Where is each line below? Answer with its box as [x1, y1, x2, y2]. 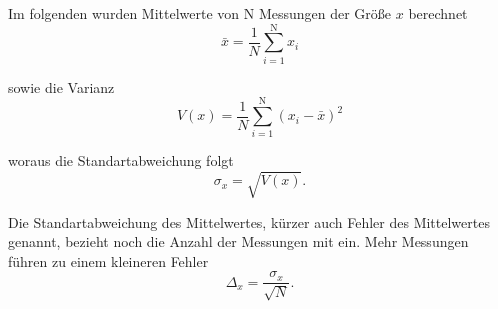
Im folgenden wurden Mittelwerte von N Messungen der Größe [8, 3, 392, 23]
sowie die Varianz [8, 76, 115, 97]
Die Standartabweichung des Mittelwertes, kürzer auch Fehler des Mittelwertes [8, 211, 490, 232]
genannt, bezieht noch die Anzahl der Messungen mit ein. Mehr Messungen [8, 231, 469, 252]
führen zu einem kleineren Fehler [8, 250, 209, 271]
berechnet [408, 3, 468, 23]
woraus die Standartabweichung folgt [8, 150, 234, 171]
